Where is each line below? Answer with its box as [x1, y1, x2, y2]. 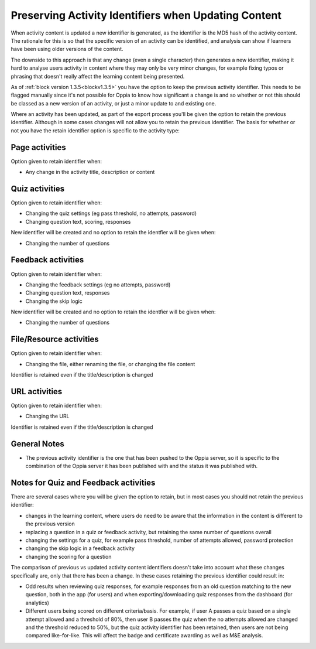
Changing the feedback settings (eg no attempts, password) [25, 281, 171, 288]
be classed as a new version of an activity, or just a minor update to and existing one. [11, 100, 217, 107]
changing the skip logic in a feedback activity [25, 545, 135, 552]
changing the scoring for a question [25, 553, 112, 560]
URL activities [11, 387, 63, 397]
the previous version [25, 520, 75, 527]
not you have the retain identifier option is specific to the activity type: [11, 127, 180, 134]
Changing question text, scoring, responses [25, 218, 131, 225]
